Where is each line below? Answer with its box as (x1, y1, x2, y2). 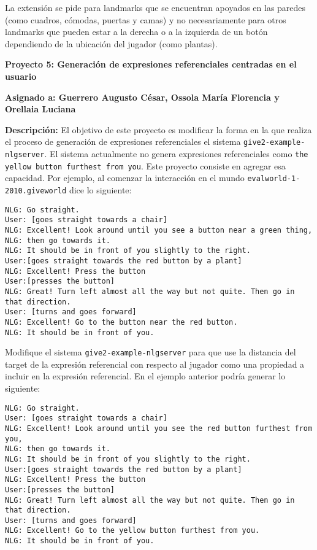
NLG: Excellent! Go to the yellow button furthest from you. (5, 526, 260, 535)
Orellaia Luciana (5, 103, 76, 115)
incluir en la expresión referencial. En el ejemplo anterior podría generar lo (5, 370, 286, 382)
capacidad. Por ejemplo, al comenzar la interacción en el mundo (5, 171, 245, 184)
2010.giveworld (5, 186, 67, 195)
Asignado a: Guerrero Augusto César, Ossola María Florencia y (5, 90, 280, 103)
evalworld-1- (247, 174, 300, 184)
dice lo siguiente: (69, 183, 132, 196)
